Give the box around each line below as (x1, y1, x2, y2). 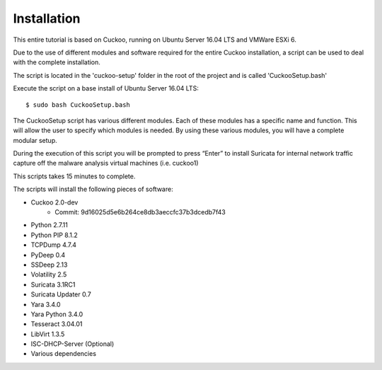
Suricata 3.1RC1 (30, 280, 76, 289)
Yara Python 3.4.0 (30, 310, 83, 318)
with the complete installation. (13, 58, 100, 67)
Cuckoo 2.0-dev (30, 198, 79, 207)
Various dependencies (30, 349, 97, 358)
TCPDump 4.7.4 (30, 241, 77, 249)
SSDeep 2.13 (30, 260, 68, 269)
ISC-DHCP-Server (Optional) (30, 340, 115, 348)
